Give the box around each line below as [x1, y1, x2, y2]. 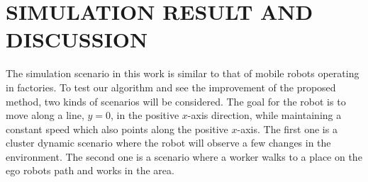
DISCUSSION [6, 25, 148, 54]
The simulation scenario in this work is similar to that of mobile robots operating [6, 66, 359, 81]
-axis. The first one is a [237, 121, 338, 136]
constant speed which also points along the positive [6, 121, 228, 136]
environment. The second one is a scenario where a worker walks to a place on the [6, 149, 362, 164]
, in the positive [111, 108, 179, 123]
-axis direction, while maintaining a [187, 108, 342, 123]
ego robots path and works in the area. [6, 163, 174, 178]
